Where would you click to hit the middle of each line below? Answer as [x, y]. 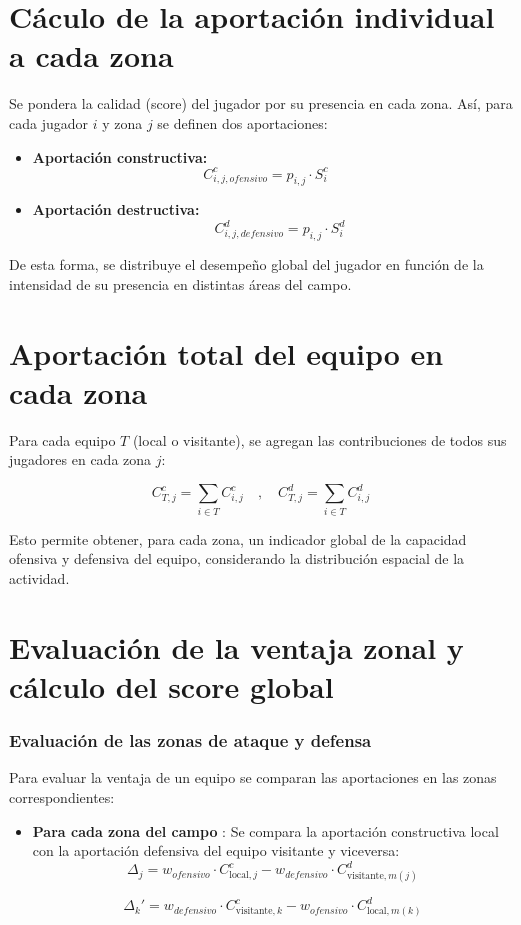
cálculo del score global [171, 685]
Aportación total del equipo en [226, 352]
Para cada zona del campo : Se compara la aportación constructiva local [265, 830]
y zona [122, 122]
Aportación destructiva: [116, 209]
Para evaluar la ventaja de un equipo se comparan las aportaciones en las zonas [253, 777]
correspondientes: [62, 796]
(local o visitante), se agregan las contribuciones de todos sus [319, 439]
